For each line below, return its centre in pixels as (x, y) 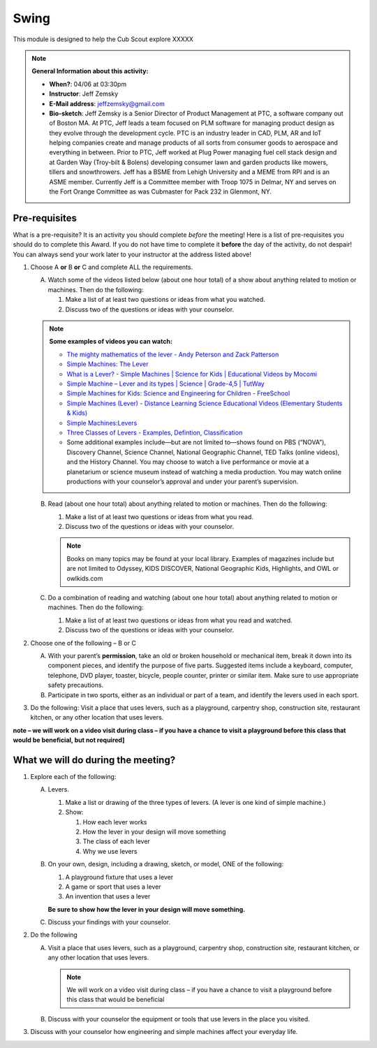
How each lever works (115, 822)
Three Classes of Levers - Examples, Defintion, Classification (155, 432)
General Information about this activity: (90, 71)
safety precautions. (76, 685)
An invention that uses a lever (108, 896)
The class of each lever (116, 841)
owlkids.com (85, 578)
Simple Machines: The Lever (108, 364)
